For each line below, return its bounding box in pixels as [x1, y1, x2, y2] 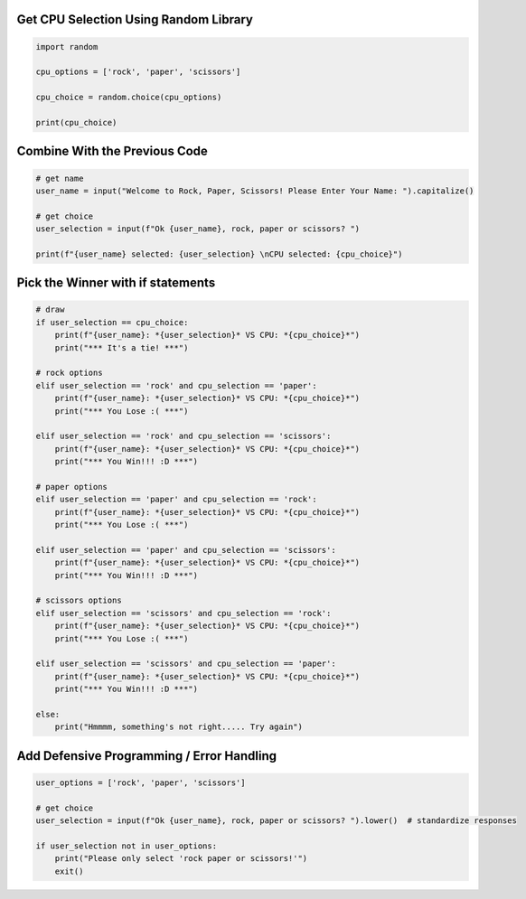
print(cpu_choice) [35, 117, 117, 127]
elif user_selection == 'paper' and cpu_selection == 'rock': [35, 494, 317, 505]
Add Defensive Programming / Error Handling [16, 748, 277, 763]
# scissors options [35, 595, 122, 605]
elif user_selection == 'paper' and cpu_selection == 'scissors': [35, 545, 336, 555]
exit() [54, 866, 84, 876]
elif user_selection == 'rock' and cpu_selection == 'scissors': [35, 431, 332, 442]
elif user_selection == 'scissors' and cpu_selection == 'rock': [35, 608, 332, 618]
